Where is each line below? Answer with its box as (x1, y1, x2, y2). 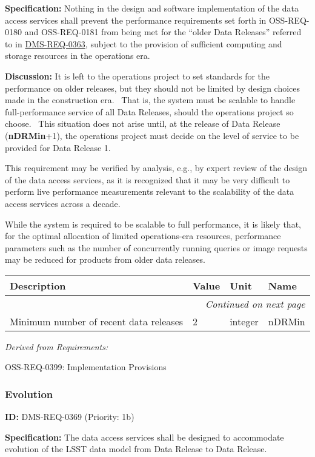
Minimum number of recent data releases (10, 314, 184, 328)
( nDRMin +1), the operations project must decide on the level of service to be (5, 129, 299, 141)
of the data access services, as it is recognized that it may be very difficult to (5, 173, 290, 186)
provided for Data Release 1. (5, 141, 111, 154)
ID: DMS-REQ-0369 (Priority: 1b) (5, 410, 134, 423)
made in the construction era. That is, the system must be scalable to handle (5, 93, 296, 106)
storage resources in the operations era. (5, 49, 150, 62)
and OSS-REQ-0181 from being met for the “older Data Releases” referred (24, 25, 302, 38)
